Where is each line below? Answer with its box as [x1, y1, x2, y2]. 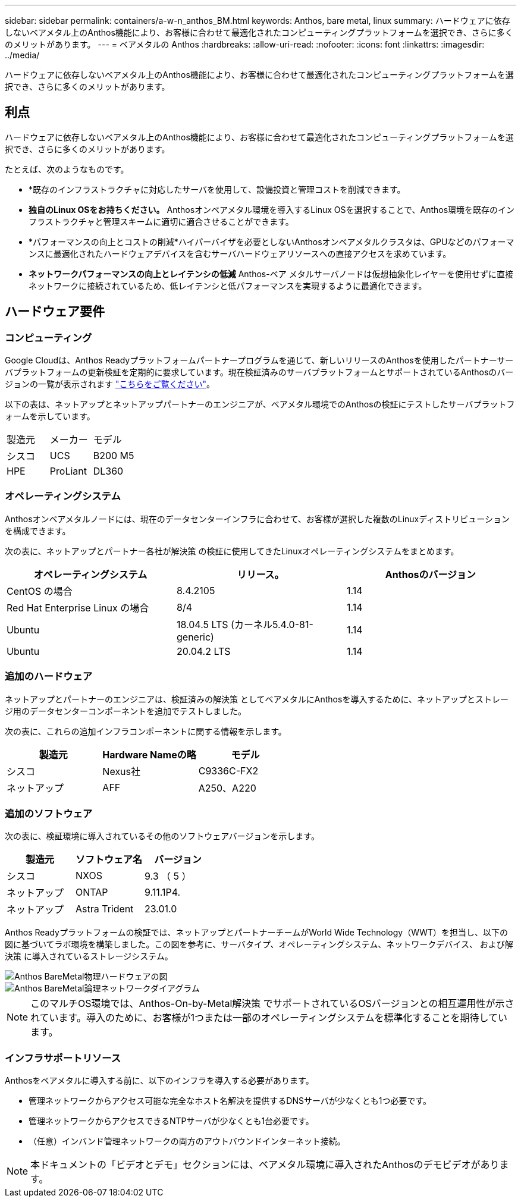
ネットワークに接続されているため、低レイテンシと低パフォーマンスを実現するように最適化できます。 [29, 280, 427, 291]
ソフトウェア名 [76, 853, 143, 866]
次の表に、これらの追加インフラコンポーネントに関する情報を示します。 [5, 726, 287, 736]
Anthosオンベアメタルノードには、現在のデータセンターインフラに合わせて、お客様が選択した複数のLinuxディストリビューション [5, 513, 510, 524]
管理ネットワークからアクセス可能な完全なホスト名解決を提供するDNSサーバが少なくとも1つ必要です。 [29, 1096, 432, 1106]
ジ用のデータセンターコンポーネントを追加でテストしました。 [5, 705, 246, 716]
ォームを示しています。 [5, 411, 95, 422]
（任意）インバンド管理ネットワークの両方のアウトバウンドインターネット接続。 [29, 1136, 346, 1147]
